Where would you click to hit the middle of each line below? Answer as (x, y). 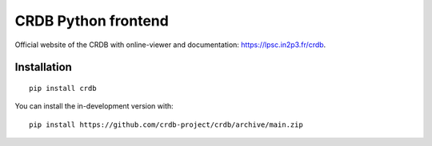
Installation (43, 67)
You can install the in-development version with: (94, 106)
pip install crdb (63, 88)
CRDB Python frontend (92, 21)
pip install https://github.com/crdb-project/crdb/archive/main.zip (166, 124)
